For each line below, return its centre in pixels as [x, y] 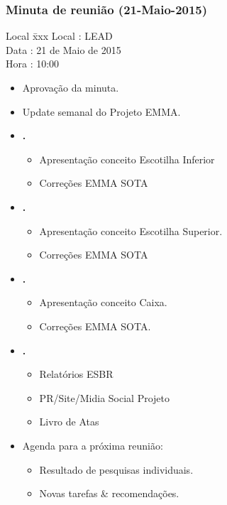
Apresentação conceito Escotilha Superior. [131, 230]
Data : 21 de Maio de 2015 [63, 49]
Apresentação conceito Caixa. [103, 302]
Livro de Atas [69, 422]
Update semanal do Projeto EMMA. [101, 111]
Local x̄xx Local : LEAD [59, 36]
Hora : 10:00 [33, 64]
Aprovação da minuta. [71, 87]
